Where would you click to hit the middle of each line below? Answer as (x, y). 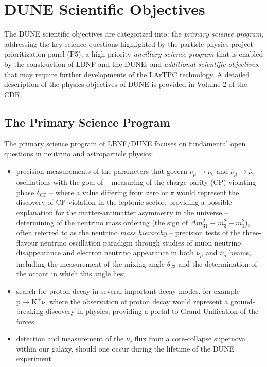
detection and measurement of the (70, 338)
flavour (27, 242)
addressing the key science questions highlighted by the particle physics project (129, 43)
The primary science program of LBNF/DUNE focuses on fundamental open (125, 143)
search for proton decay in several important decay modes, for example (128, 291)
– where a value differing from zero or (109, 192)
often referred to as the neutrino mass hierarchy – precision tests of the (128, 232)
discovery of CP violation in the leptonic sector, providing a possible (124, 202)
